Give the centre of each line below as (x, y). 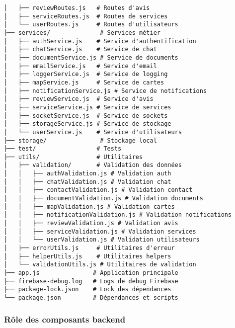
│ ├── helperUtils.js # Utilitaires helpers (88, 256)
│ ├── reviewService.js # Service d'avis (79, 99)
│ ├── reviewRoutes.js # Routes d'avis (77, 8)
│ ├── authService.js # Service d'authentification (100, 41)
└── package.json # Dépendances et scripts (91, 297)
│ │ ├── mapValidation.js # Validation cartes (89, 206)
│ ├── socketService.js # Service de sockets (86, 116)
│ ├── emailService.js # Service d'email (80, 66)
